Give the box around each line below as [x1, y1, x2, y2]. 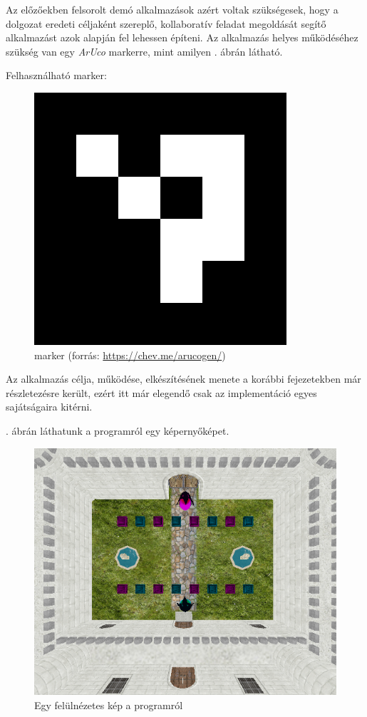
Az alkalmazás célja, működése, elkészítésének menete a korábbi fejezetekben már [6, 371, 361, 386]
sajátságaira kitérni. [6, 399, 93, 414]
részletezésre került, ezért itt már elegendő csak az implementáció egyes [6, 385, 317, 400]
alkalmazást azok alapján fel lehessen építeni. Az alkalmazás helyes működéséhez [6, 30, 358, 45]
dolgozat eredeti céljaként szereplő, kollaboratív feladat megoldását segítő [6, 16, 326, 31]
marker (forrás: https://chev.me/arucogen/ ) [34, 347, 226, 362]
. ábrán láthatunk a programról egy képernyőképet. [6, 423, 229, 438]
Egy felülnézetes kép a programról [34, 698, 183, 713]
